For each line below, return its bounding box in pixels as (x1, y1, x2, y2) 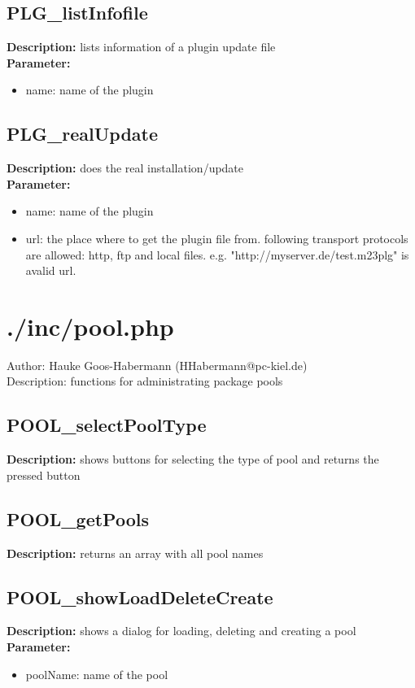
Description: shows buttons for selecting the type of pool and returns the (7, 451, 379, 468)
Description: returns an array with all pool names (7, 544, 264, 561)
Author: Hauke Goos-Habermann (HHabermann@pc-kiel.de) (7, 356, 308, 373)
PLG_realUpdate (7, 121, 159, 146)
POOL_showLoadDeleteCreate (7, 584, 273, 609)
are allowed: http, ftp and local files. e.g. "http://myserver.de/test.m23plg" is (25, 246, 409, 263)
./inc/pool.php (7, 309, 174, 342)
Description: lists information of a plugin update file (7, 38, 276, 55)
